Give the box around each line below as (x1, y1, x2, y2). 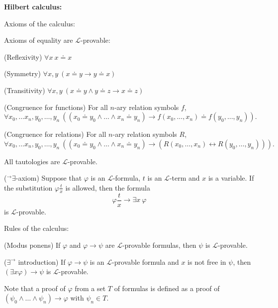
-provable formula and (112, 256, 179, 267)
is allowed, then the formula (65, 182, 150, 193)
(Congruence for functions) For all (4, 102, 108, 112)
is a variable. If (208, 173, 254, 183)
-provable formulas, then (122, 240, 196, 250)
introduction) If (18, 256, 66, 267)
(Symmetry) (4, 68, 41, 79)
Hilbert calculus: (4, 1, 62, 11)
